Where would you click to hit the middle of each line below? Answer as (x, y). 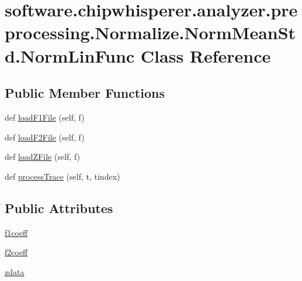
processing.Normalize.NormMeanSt (150, 32)
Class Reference (206, 55)
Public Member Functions (85, 93)
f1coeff (16, 232)
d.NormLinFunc (70, 55)
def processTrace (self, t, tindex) (63, 176)
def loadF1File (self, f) (45, 117)
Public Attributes (59, 208)
